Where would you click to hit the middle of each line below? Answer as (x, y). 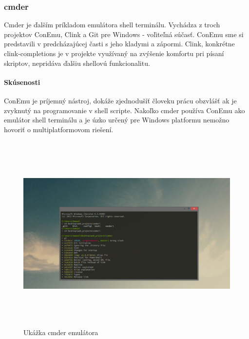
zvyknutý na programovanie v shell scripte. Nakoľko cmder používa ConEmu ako (124, 110)
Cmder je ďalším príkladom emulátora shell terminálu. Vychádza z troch (112, 25)
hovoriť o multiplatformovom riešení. (59, 129)
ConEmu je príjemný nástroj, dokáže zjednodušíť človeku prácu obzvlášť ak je (120, 100)
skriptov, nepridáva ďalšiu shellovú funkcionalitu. (77, 63)
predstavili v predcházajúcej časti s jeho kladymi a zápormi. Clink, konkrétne (119, 44)
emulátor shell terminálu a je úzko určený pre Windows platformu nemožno (117, 120)
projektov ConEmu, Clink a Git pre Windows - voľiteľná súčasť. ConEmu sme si (124, 34)
